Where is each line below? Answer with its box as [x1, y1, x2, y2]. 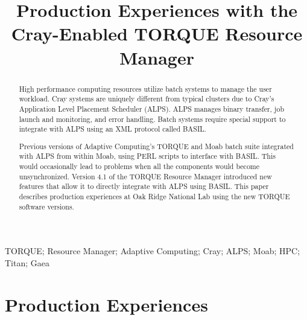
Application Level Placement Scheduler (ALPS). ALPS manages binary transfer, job [19, 103, 285, 114]
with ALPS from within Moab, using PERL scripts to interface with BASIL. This [19, 151, 276, 161]
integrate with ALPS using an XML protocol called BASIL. [19, 124, 206, 134]
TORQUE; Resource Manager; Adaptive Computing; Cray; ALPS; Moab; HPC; [5, 245, 300, 257]
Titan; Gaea [5, 256, 49, 269]
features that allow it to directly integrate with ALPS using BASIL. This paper [19, 181, 269, 191]
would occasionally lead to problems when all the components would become [19, 161, 260, 171]
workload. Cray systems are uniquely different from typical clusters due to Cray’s [19, 94, 274, 104]
